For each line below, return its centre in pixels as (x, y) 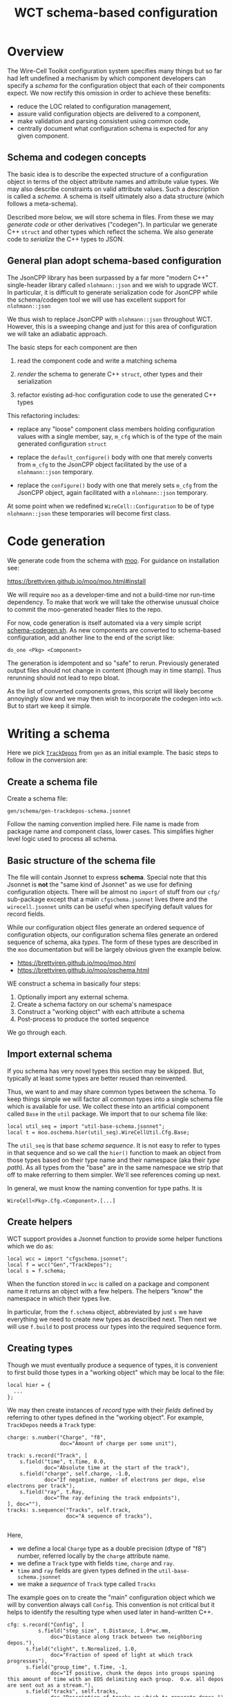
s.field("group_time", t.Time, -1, (77, 1667)
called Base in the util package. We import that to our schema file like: (108, 1114)
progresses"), (28, 1661)
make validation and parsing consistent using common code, (104, 121)
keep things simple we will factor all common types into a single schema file (115, 1099)
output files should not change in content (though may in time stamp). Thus (114, 670)
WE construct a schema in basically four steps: (74, 983)
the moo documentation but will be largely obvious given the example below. (115, 950)
